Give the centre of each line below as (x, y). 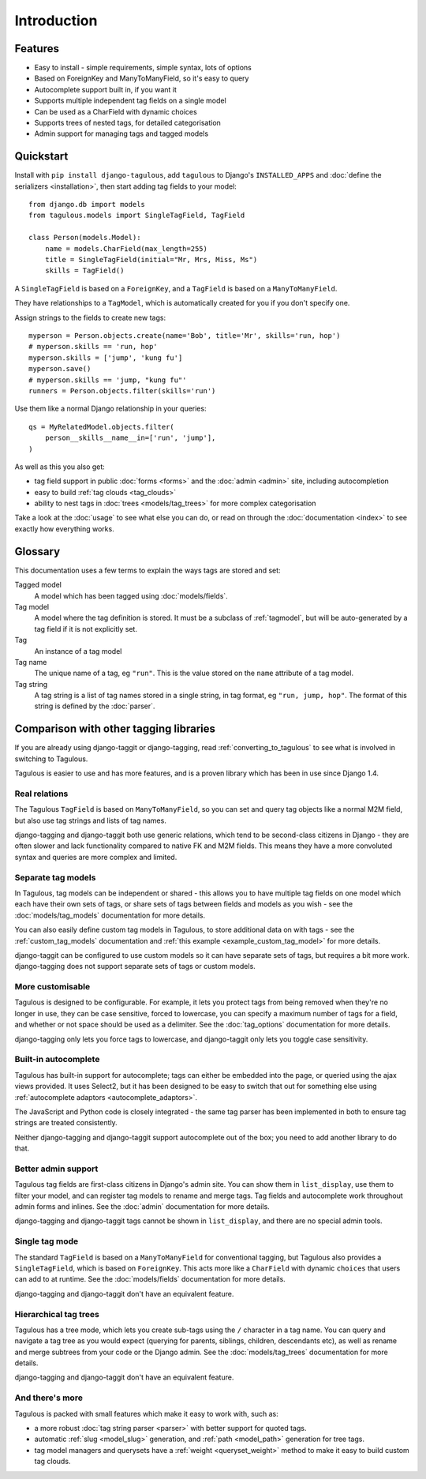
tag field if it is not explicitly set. (86, 629)
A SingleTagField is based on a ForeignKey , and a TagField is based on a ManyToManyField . (176, 288)
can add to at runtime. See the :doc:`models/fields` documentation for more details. (150, 1279)
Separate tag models (55, 877)
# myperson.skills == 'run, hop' (93, 347)
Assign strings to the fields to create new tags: (90, 317)
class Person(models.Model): (85, 238)
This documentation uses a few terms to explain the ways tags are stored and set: (148, 570)
